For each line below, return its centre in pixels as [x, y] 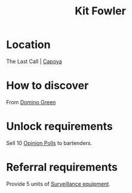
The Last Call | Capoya [34, 61]
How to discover [47, 86]
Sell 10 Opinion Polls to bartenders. [49, 143]
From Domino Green [31, 102]
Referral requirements [62, 167]
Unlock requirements [59, 126]
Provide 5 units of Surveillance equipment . [58, 183]
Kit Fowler [100, 11]
